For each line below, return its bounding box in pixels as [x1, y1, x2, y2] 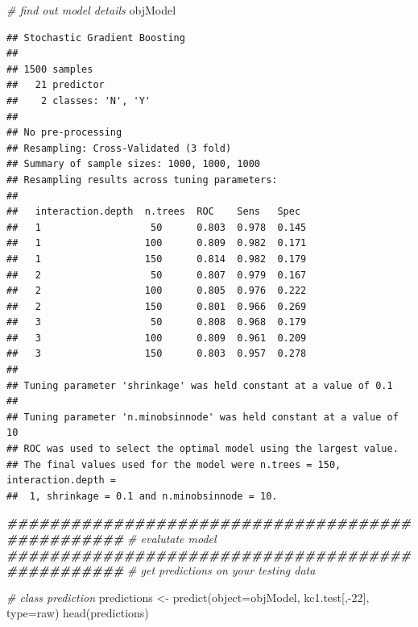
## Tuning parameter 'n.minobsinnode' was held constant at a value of [6, 411, 399, 423]
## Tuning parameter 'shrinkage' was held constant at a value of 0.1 [6, 379, 393, 391]
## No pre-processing [6, 127, 122, 139]
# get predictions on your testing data [127, 562, 316, 579]
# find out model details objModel [6, 2, 176, 18]
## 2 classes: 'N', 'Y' [6, 94, 151, 107]
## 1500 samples [6, 63, 93, 75]
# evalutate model [127, 530, 217, 546]
